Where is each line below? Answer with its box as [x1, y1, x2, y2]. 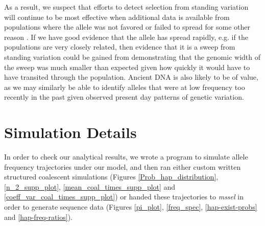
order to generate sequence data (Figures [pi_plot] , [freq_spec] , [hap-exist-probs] [4, 201, 257, 212]
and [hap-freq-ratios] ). [4, 211, 73, 222]
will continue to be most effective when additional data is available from [4, 11, 230, 22]
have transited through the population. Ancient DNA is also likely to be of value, [4, 72, 258, 82]
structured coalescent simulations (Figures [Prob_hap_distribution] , [4, 171, 219, 182]
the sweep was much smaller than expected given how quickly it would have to [4, 61, 250, 72]
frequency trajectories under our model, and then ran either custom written [4, 161, 241, 172]
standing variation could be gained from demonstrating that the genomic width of [4, 51, 260, 62]
